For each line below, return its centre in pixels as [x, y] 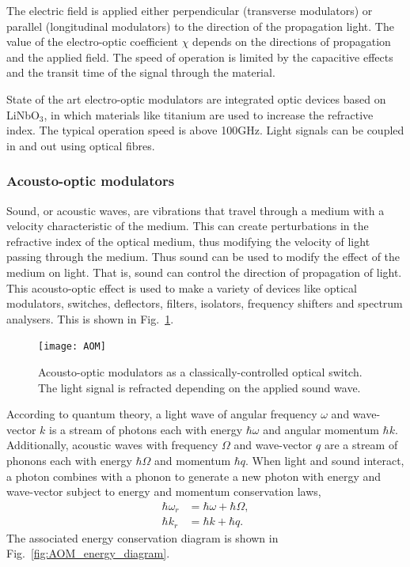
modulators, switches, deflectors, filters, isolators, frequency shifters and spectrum [205, 303]
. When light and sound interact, [325, 460]
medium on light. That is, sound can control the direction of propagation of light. [204, 272]
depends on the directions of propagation [292, 42]
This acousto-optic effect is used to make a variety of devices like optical [182, 287]
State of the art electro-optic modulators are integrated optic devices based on [196, 98]
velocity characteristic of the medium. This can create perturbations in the [188, 226]
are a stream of [361, 445]
